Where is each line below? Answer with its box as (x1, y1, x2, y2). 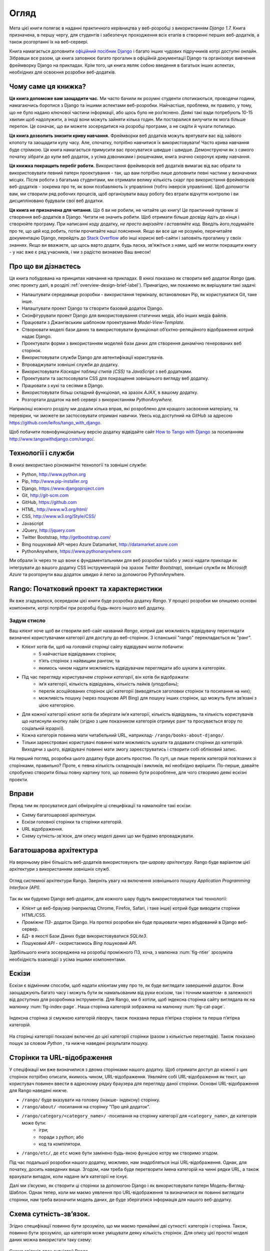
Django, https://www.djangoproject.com (21, 485, 104, 491)
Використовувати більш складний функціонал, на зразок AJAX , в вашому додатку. (21, 389, 198, 395)
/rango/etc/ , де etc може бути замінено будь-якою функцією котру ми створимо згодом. (21, 1150, 219, 1156)
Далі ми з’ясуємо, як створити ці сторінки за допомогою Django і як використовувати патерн (9, 1182, 209, 1188)
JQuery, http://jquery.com (21, 527, 75, 533)
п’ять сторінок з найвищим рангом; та (38, 658, 120, 664)
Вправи (9, 790, 34, 798)
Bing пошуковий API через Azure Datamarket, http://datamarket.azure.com (21, 541, 178, 547)
